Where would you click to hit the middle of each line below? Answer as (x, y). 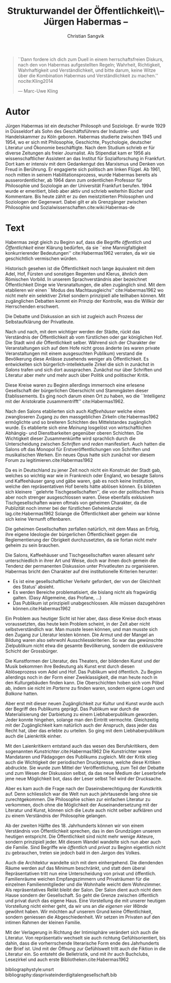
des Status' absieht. (34, 587)
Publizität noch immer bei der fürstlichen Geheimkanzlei (64, 508)
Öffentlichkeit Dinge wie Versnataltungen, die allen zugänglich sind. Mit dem (86, 284)
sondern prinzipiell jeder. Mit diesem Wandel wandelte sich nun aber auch (83, 842)
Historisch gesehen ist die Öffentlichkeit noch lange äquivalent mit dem (80, 268)
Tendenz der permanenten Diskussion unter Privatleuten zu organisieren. (82, 566)
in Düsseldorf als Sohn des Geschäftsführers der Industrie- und (72, 131)
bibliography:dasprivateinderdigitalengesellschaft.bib (61, 975)
